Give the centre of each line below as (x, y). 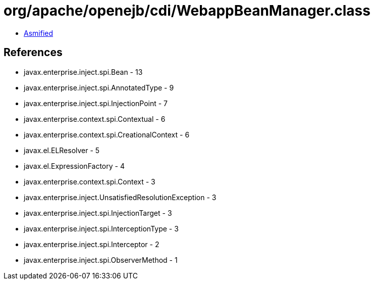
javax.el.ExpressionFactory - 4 (74, 166)
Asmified (39, 33)
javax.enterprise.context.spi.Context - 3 (90, 181)
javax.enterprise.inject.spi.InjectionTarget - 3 (98, 213)
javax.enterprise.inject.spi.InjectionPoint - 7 (96, 103)
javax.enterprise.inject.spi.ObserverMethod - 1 (101, 260)
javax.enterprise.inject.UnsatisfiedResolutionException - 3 (120, 197)
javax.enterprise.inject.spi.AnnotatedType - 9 (99, 87)
